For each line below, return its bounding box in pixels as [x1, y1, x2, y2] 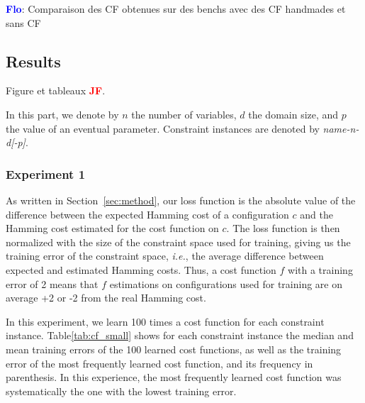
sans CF [6, 15, 41, 30]
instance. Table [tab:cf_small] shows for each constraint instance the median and [6, 328, 354, 343]
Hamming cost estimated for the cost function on [6, 221, 219, 236]
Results [6, 50, 61, 72]
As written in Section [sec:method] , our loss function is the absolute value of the [6, 192, 356, 207]
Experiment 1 [6, 165, 86, 182]
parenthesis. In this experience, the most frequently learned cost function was [6, 370, 342, 385]
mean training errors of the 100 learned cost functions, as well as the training [6, 341, 342, 356]
